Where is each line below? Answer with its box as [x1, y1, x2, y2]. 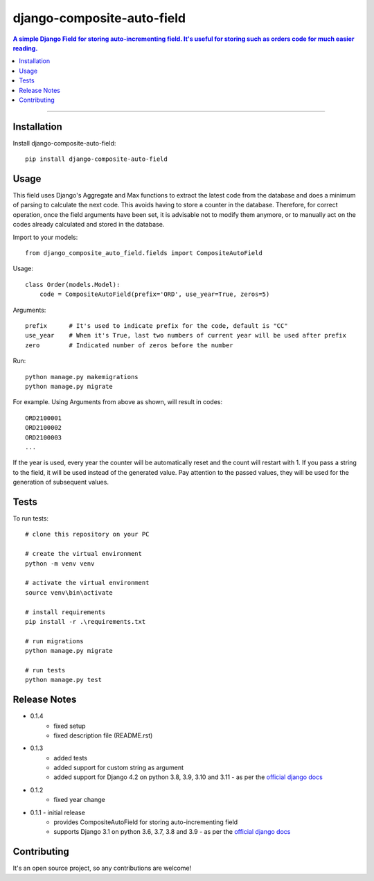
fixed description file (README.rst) [53, 731, 153, 740]
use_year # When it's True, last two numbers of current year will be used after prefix [25, 331, 346, 340]
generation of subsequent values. [12, 478, 109, 487]
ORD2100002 [25, 424, 62, 432]
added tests [53, 753, 88, 762]
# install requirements [25, 608, 106, 616]
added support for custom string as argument [53, 763, 184, 772]
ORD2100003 [25, 433, 62, 442]
